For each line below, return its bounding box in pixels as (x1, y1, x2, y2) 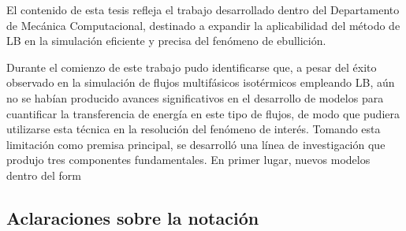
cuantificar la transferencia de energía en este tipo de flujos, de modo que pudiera (6, 105, 400, 121)
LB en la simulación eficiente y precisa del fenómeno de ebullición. (6, 32, 326, 49)
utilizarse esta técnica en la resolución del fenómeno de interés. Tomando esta (6, 121, 381, 137)
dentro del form (6, 166, 81, 183)
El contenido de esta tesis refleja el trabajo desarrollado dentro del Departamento (6, 2, 400, 17)
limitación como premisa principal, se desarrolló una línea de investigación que (6, 136, 386, 152)
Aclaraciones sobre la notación (6, 205, 259, 229)
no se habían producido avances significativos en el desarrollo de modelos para (6, 89, 384, 106)
